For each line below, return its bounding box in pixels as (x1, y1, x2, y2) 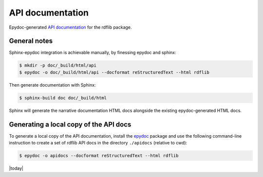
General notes (9, 37, 53, 45)
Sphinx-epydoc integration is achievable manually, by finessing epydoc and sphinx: (9, 50, 176, 55)
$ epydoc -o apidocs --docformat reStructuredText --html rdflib (19, 153, 179, 159)
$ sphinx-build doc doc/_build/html (19, 95, 107, 101)
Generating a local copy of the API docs (9, 120, 131, 128)
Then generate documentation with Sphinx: (9, 82, 96, 88)
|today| (9, 165, 24, 171)
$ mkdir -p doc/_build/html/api (19, 63, 97, 68)
